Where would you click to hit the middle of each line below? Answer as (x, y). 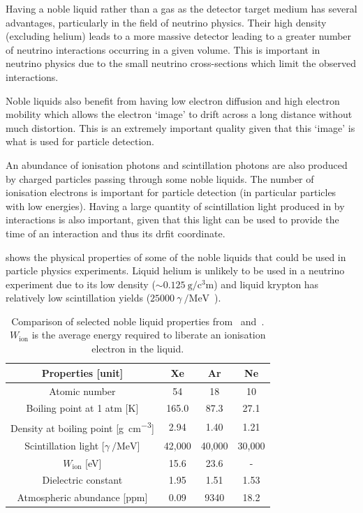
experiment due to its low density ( (81, 284)
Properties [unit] (82, 372)
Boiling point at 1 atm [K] (82, 408)
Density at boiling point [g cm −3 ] (82, 427)
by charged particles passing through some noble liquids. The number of (160, 178)
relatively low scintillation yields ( (78, 298)
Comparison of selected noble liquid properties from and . (138, 321)
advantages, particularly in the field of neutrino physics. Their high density (166, 22)
